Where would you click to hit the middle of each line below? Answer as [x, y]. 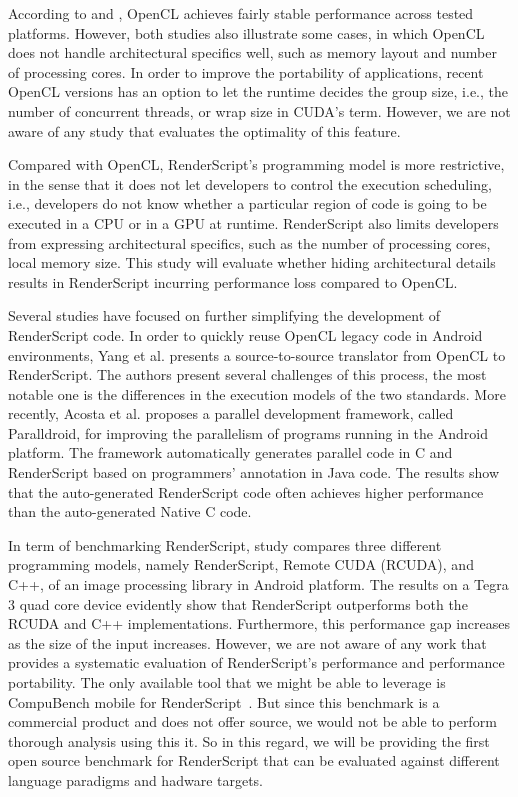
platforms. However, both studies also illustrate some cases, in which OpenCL [246, 32]
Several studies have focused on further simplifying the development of [224, 315]
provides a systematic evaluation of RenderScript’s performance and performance [256, 662]
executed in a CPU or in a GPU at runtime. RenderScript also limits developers [253, 222]
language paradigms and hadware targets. [136, 779]
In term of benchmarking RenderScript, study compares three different [225, 544]
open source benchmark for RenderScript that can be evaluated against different [254, 760]
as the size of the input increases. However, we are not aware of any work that [247, 642]
